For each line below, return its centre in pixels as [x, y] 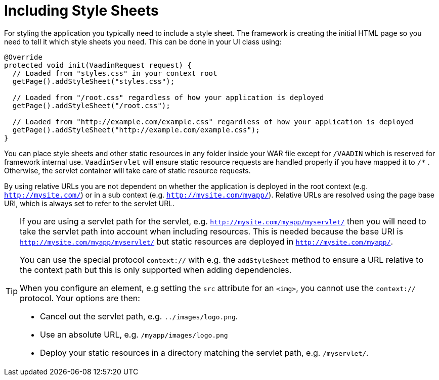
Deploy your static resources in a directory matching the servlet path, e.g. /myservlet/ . [204, 352]
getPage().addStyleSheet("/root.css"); [91, 105]
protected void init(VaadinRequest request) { [98, 65]
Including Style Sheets [81, 11]
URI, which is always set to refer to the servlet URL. [90, 203]
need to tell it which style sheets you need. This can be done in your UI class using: [143, 41]
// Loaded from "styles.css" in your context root [115, 73]
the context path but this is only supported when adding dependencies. [156, 270]
